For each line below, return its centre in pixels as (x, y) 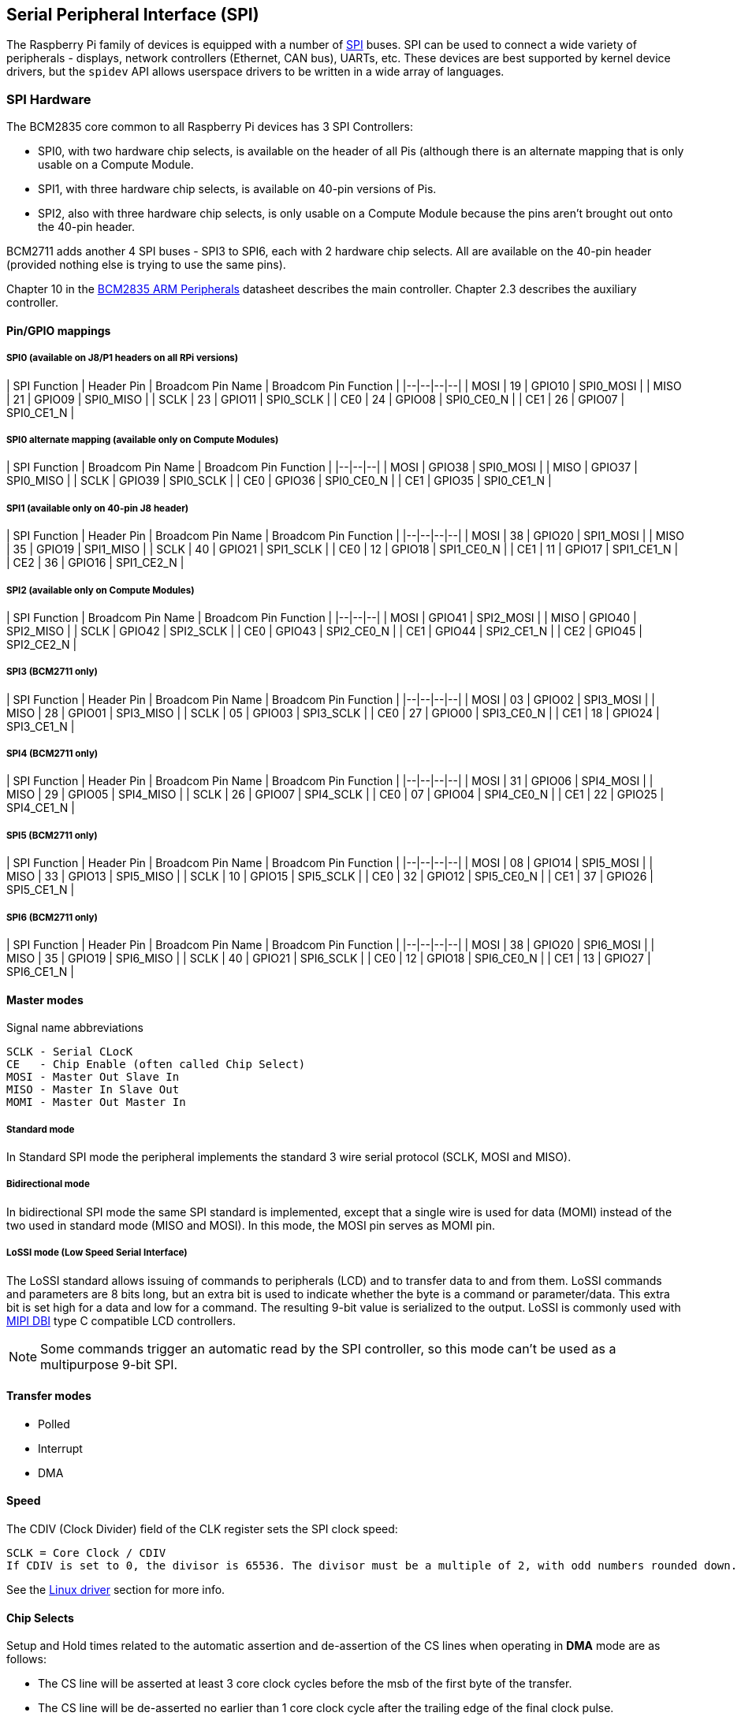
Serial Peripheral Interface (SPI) (133, 15)
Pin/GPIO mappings (59, 330)
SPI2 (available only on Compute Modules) (101, 590)
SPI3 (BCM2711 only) (52, 672)
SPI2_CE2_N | (42, 644)
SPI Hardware (49, 99)
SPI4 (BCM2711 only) (52, 754)
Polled (54, 1424)
